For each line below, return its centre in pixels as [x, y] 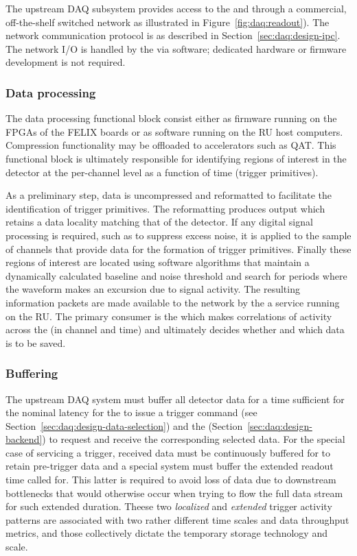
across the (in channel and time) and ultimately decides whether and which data [175, 329]
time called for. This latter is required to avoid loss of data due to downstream [171, 480]
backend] [24, 439]
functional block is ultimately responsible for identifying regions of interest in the [176, 158]
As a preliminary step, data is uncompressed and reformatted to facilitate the [169, 195]
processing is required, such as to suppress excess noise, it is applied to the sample [178, 235]
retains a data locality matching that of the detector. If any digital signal [159, 222]
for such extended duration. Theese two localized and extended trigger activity [169, 506]
